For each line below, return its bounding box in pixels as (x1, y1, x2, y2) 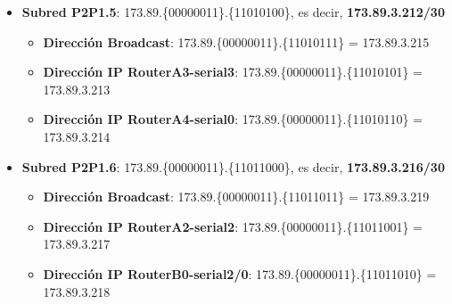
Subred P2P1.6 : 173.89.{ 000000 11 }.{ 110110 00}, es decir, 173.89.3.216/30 (21, 157, 445, 176)
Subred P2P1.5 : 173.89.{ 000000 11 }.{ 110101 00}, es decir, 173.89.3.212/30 (21, 3, 445, 21)
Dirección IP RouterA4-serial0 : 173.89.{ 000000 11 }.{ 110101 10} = (43, 110, 423, 128)
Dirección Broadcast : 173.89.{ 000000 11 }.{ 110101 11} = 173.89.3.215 (43, 32, 430, 51)
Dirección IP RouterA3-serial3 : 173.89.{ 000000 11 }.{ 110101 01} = (43, 62, 423, 81)
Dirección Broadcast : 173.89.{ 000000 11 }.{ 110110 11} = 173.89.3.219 (43, 187, 430, 206)
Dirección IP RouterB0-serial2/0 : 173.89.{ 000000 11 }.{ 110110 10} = (43, 264, 437, 283)
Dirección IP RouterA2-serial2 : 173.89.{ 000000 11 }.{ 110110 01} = (43, 217, 423, 235)
